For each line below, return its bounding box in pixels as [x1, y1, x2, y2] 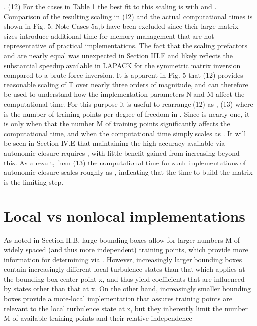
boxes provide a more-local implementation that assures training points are [4, 293, 232, 303]
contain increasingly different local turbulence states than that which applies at [4, 264, 245, 274]
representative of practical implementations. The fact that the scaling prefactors [4, 40, 248, 51]
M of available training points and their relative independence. [4, 313, 194, 323]
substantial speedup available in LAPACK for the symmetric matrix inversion [4, 60, 241, 70]
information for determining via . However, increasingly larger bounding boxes [4, 254, 242, 264]
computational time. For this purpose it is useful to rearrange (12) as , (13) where [4, 98, 253, 109]
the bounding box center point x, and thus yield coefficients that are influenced [4, 273, 245, 284]
